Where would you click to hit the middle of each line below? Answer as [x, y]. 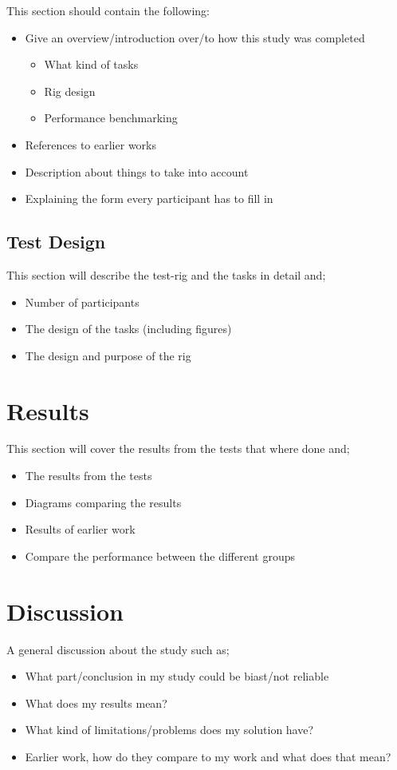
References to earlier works [90, 144]
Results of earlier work [80, 529]
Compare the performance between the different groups [160, 556]
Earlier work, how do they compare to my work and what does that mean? [208, 756]
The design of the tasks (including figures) [128, 329]
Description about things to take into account [137, 171]
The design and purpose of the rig [108, 355]
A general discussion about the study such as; [118, 649]
